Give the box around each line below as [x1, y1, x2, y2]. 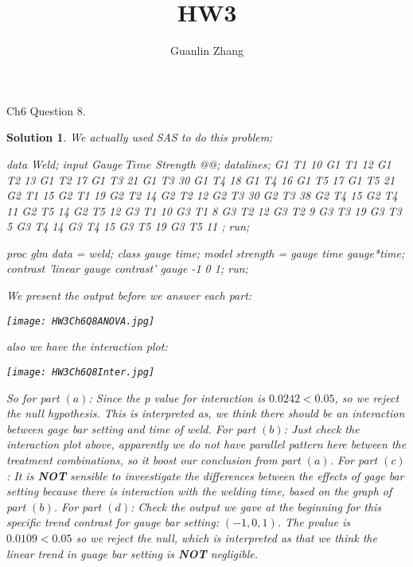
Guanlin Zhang [170, 42, 244, 59]
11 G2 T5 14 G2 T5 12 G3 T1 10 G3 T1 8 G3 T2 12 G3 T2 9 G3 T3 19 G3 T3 [6, 202, 402, 219]
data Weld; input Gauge [6, 155, 123, 172]
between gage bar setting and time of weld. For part [6, 420, 256, 437]
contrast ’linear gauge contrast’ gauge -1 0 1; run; [6, 260, 248, 277]
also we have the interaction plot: [6, 338, 168, 355]
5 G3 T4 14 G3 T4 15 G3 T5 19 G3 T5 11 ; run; [6, 218, 250, 235]
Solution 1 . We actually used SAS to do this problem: [6, 129, 273, 146]
